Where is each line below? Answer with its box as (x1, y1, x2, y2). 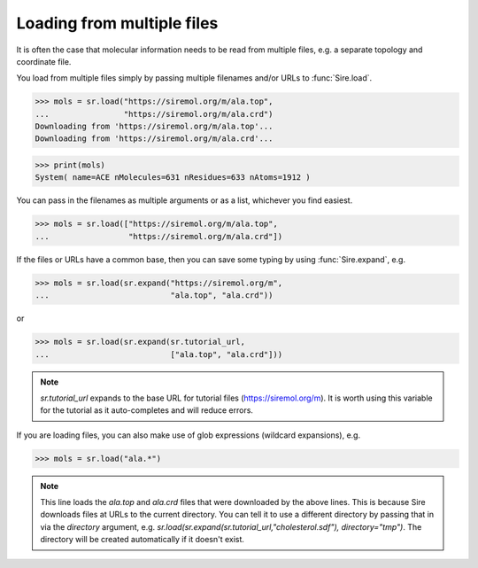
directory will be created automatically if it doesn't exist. (40, 534, 245, 545)
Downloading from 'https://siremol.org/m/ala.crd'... (35, 134, 274, 144)
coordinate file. (16, 56, 72, 66)
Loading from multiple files (16, 13, 219, 33)
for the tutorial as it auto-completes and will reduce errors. (40, 405, 254, 416)
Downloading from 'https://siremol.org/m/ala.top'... (35, 121, 274, 132)
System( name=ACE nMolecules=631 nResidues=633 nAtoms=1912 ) (35, 173, 311, 183)
